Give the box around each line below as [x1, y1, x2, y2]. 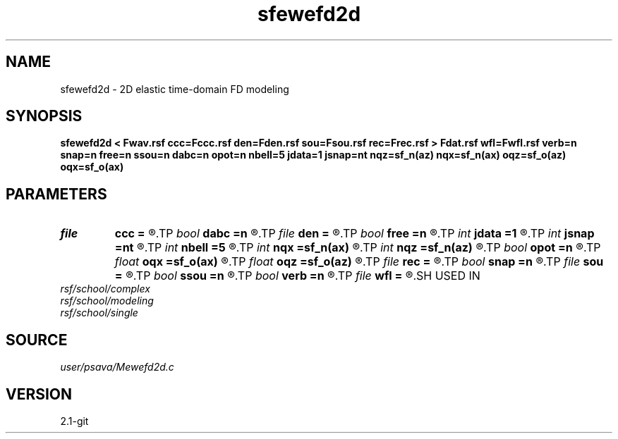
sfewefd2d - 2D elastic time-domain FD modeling [60, 82, 289, 95]
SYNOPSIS [6, 107, 83, 125]
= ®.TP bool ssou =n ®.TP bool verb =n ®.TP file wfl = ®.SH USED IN [114, 268, 480, 283]
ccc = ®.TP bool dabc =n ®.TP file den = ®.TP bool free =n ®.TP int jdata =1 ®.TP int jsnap [114, 226, 595, 241]
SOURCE [6, 330, 68, 349]
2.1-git [60, 414, 89, 427]
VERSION [6, 385, 73, 403]
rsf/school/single [60, 307, 138, 319]
